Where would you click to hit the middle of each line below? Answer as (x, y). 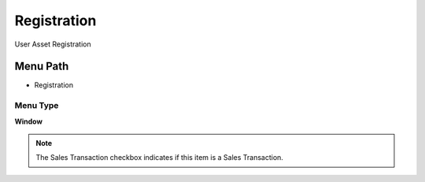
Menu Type (37, 106)
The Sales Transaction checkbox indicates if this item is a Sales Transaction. (159, 158)
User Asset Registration (53, 44)
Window (29, 121)
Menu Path (42, 67)
